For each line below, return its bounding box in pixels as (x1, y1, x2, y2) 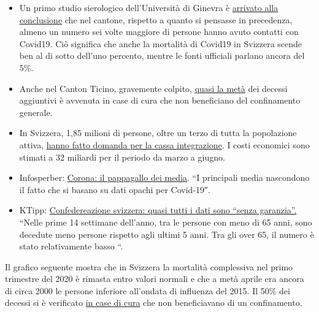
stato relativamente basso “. (19, 240, 123, 253)
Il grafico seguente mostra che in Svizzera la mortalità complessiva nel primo (5, 260, 293, 273)
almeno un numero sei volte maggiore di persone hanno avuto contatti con (19, 25, 299, 38)
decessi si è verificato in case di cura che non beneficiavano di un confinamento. (5, 296, 302, 309)
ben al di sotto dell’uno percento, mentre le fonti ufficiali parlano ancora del (19, 49, 305, 62)
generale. (19, 105, 53, 118)
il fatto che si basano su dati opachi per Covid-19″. (19, 183, 210, 196)
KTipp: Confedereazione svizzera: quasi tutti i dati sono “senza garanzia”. (19, 204, 297, 216)
